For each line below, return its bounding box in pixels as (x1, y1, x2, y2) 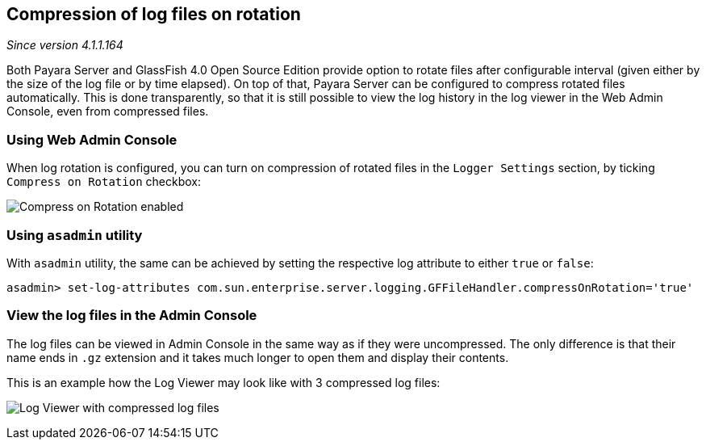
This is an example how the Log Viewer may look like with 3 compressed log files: (6, 375, 441, 389)
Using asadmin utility (6, 226, 143, 243)
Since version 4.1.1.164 (6, 38, 123, 53)
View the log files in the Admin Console (6, 307, 257, 324)
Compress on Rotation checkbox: (6, 175, 201, 189)
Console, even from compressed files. (6, 104, 209, 119)
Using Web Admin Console (6, 131, 178, 148)
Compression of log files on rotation (6, 4, 301, 24)
